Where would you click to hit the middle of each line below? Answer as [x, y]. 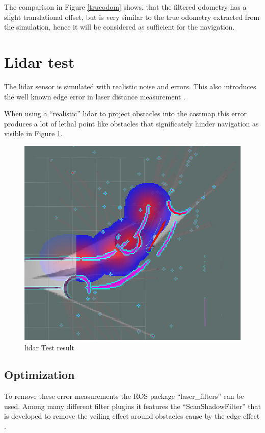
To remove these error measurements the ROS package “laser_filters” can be [124, 396]
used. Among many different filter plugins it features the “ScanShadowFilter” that [132, 406]
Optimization [39, 375]
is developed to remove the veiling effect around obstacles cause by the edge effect [132, 416]
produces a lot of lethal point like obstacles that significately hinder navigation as [131, 123]
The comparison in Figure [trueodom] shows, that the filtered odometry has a [125, 7]
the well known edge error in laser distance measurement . [95, 96]
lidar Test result [49, 347]
